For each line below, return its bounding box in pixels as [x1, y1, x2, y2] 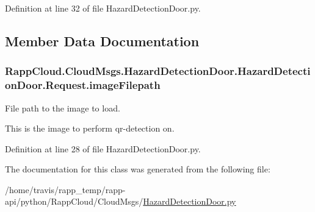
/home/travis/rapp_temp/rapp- [5, 183, 126, 196]
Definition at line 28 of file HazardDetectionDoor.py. [5, 142, 201, 155]
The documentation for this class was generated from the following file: [5, 163, 270, 175]
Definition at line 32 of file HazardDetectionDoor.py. [5, 2, 201, 14]
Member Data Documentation [5, 31, 200, 50]
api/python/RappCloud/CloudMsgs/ [5, 195, 143, 208]
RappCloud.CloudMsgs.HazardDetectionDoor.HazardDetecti [5, 63, 311, 79]
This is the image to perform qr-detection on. [5, 122, 175, 135]
